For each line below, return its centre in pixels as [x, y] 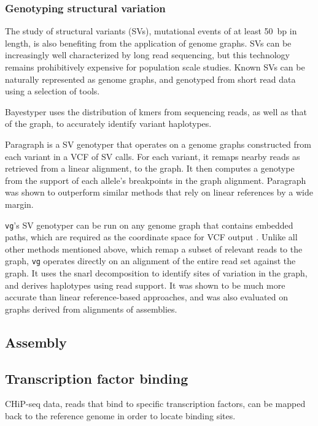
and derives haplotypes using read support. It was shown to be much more [145, 285]
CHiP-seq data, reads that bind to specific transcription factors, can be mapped [155, 404]
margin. [19, 204]
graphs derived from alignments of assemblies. [91, 309]
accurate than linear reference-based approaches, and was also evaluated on [146, 297]
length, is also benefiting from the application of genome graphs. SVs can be [148, 43]
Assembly [36, 342]
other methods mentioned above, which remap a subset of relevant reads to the [154, 249]
